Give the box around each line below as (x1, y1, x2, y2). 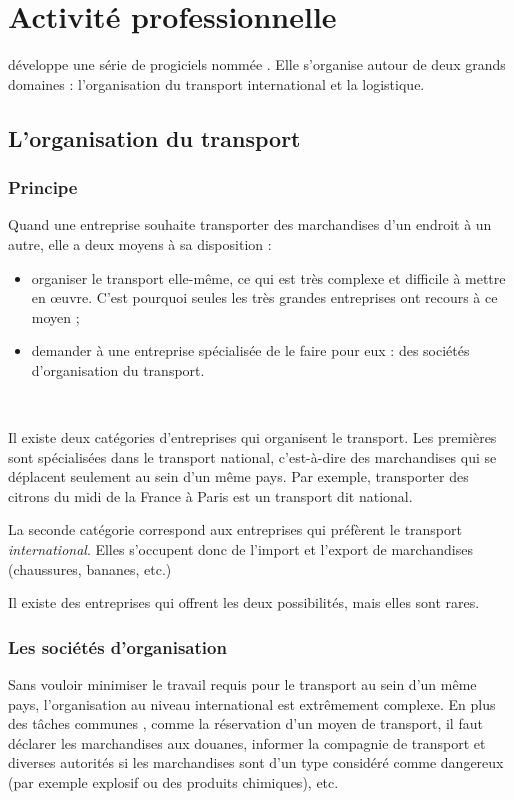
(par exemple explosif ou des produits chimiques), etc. (8, 772, 339, 792)
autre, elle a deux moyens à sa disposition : (8, 233, 272, 254)
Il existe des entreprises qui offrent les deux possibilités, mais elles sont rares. (8, 592, 480, 613)
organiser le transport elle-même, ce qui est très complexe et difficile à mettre (31, 267, 506, 288)
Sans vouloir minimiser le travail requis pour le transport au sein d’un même (8, 674, 477, 695)
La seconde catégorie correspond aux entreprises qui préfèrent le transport (8, 519, 462, 540)
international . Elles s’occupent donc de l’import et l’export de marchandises (8, 539, 473, 560)
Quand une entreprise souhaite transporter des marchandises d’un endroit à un (8, 214, 492, 235)
